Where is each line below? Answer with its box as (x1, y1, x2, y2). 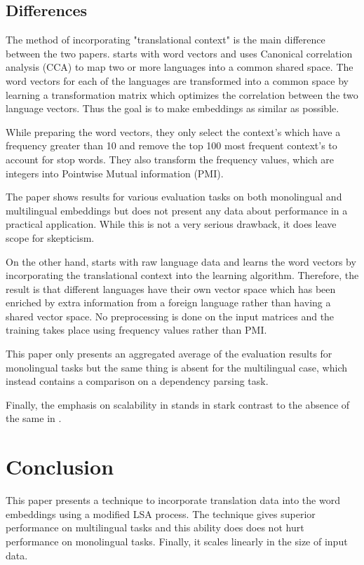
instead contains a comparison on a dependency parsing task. (6, 374, 269, 388)
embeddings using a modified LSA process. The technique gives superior (6, 506, 316, 521)
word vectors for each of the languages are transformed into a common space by (6, 73, 349, 88)
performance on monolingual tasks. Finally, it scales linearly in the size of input (6, 533, 348, 548)
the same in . (6, 411, 62, 426)
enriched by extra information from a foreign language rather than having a (6, 295, 331, 310)
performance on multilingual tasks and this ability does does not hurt (6, 520, 304, 535)
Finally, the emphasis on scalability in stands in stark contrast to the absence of (6, 397, 350, 411)
